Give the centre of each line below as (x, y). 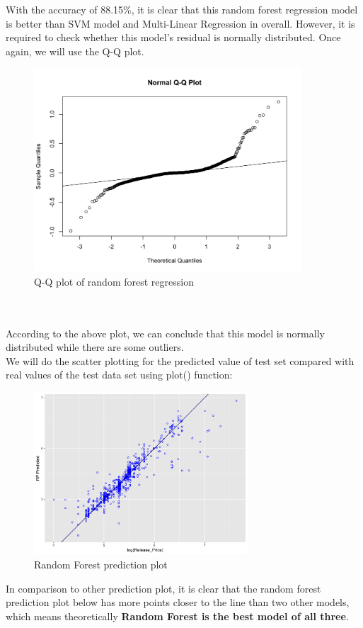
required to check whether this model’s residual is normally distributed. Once (173, 37)
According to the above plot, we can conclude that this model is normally (165, 333)
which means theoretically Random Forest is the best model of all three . (177, 616)
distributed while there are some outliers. (95, 347)
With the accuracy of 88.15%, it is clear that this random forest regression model (182, 9)
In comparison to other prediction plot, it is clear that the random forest (163, 588)
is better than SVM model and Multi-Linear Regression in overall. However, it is (180, 23)
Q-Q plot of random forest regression (114, 281)
